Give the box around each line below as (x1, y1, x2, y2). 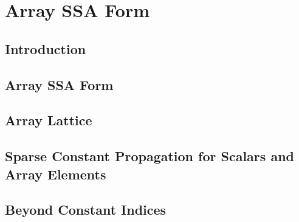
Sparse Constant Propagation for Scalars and (5, 147, 294, 165)
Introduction (5, 39, 86, 58)
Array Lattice (5, 111, 92, 130)
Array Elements (5, 164, 106, 183)
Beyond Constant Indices (5, 200, 167, 219)
